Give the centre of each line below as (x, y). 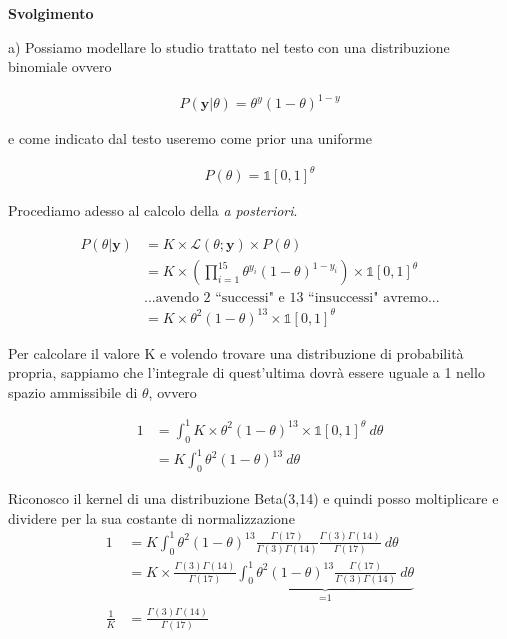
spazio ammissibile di (73, 391)
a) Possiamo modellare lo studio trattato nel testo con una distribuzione (229, 46)
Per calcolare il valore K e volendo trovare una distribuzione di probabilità (236, 352)
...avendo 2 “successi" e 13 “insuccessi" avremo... (292, 298)
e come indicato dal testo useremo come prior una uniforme (190, 138)
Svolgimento (51, 13)
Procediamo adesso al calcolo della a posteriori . (153, 210)
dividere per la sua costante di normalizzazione (151, 517)
